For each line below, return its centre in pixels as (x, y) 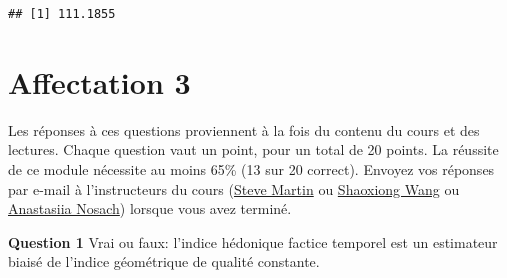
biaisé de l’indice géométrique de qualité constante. (164, 261)
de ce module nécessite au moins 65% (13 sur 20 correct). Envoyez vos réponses (251, 168)
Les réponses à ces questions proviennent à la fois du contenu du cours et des (244, 129)
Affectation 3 (99, 81)
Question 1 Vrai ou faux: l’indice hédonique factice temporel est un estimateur (253, 241)
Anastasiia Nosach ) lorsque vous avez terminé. (150, 208)
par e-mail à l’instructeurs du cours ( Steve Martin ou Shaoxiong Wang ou (234, 188)
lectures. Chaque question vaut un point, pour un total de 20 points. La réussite (253, 149)
